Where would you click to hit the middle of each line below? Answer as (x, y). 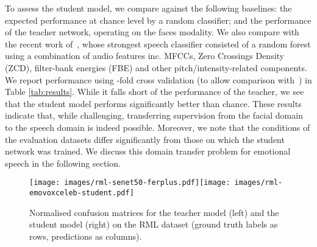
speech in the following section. (63, 163)
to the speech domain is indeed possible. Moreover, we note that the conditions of (158, 127)
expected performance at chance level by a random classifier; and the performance (158, 20)
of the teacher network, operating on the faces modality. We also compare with (152, 32)
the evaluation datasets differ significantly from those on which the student (145, 139)
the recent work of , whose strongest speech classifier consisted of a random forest (158, 43)
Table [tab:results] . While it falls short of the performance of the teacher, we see (155, 92)
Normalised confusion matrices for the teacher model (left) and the (154, 212)
